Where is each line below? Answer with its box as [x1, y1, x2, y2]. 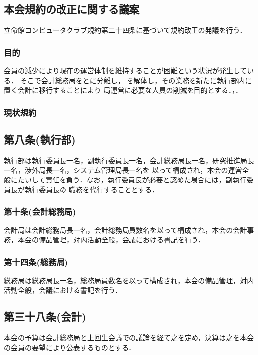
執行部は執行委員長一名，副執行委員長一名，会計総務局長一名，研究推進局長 [4, 155, 254, 165]
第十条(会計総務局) [4, 205, 76, 218]
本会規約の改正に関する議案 [4, 1, 139, 17]
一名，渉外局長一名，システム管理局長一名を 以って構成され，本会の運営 [4, 165, 242, 175]
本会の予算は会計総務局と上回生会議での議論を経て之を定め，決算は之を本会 [4, 332, 254, 343]
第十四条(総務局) [4, 255, 68, 268]
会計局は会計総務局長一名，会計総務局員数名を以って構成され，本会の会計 [4, 225, 247, 235]
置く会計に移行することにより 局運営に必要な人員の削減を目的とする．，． [4, 85, 242, 95]
